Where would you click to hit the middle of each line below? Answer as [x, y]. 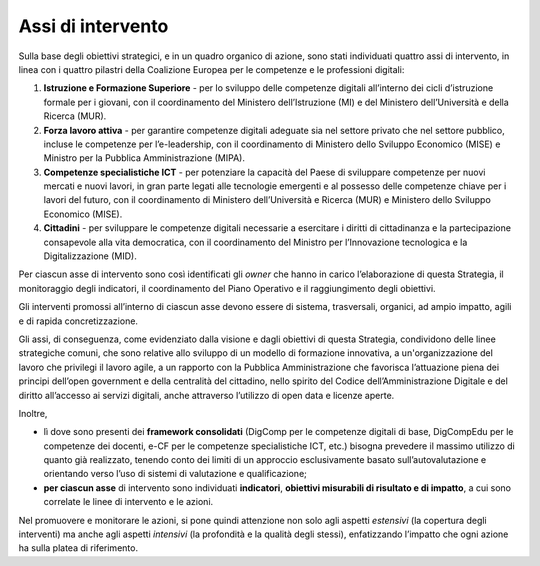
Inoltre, [33, 413]
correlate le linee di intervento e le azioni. [128, 502]
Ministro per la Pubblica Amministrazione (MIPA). [144, 158]
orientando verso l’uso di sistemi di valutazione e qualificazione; [175, 474]
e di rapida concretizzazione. [78, 321]
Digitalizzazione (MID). [90, 256]
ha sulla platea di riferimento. [78, 548]
